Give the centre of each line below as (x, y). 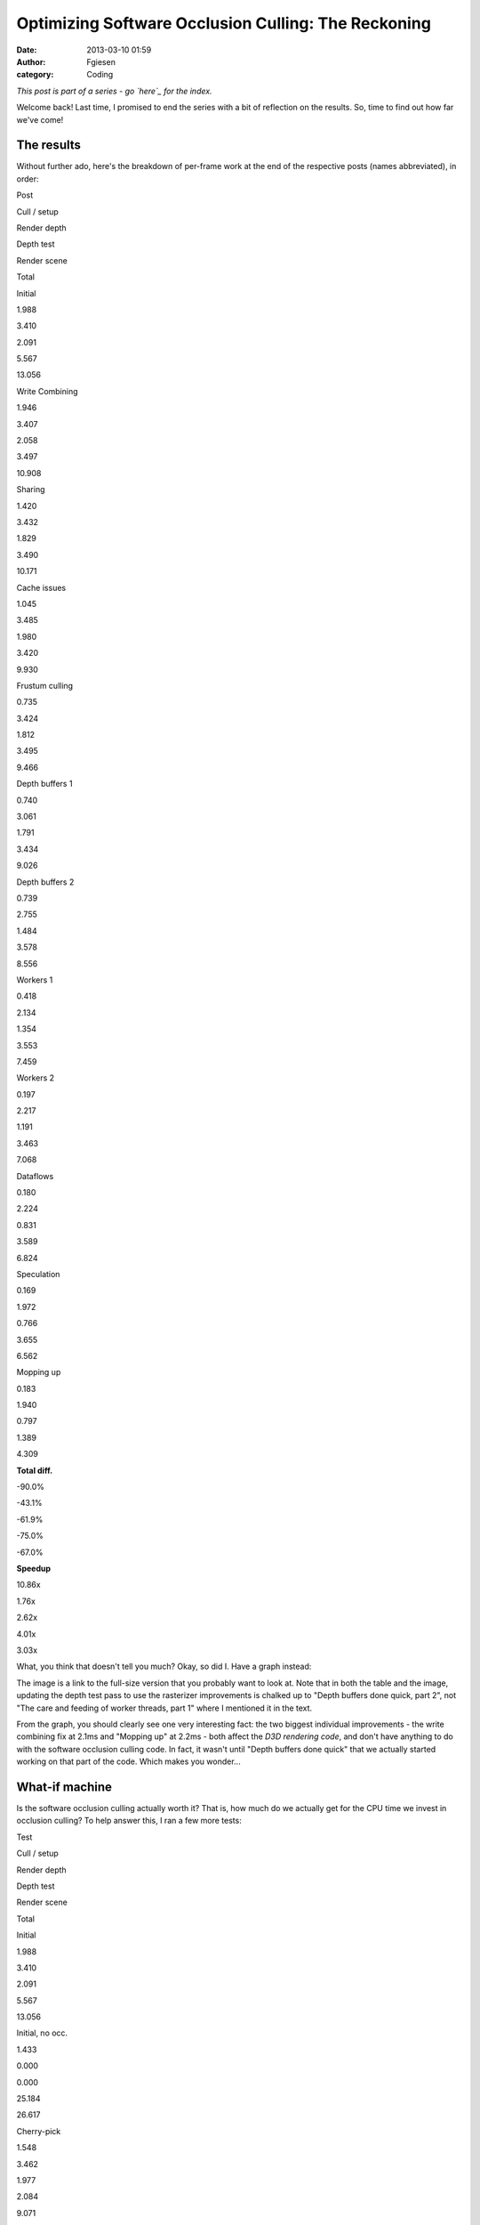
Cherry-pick (39, 2131)
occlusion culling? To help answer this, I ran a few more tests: (129, 1821)
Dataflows (35, 1176)
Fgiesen (101, 61)
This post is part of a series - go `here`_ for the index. (114, 91)
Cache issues (41, 587)
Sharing (31, 489)
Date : (27, 50)
